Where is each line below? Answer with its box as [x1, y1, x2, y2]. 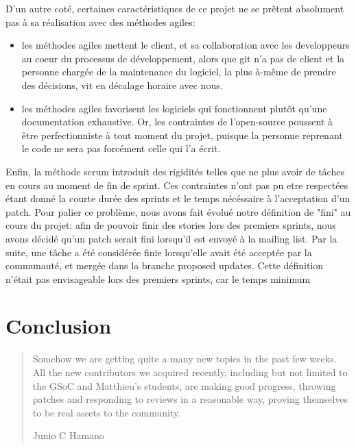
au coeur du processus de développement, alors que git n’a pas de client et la [21, 51, 345, 65]
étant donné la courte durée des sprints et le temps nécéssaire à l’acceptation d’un [5, 191, 351, 206]
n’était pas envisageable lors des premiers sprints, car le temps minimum [5, 271, 311, 286]
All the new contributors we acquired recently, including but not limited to [32, 365, 348, 379]
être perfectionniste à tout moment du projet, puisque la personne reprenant [21, 127, 343, 142]
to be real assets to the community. [32, 405, 181, 419]
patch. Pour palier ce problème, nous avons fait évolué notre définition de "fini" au [5, 204, 351, 219]
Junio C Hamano [32, 428, 104, 443]
